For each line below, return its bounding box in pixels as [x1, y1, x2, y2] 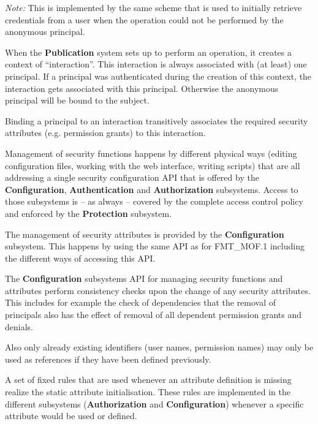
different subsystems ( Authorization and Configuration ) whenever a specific [5, 397, 304, 410]
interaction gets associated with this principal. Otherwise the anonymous [5, 81, 279, 94]
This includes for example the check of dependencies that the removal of [5, 296, 276, 309]
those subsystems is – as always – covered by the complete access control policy [5, 195, 303, 208]
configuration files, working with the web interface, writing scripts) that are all [5, 159, 300, 172]
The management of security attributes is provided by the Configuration [5, 227, 284, 240]
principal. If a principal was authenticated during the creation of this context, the [5, 69, 312, 82]
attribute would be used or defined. [5, 409, 137, 422]
